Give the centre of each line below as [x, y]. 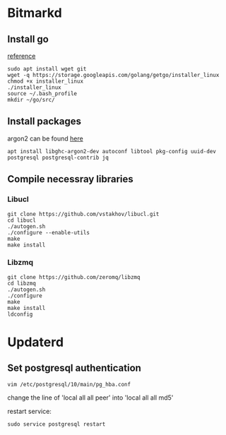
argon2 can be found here [45, 138]
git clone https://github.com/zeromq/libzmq [74, 277]
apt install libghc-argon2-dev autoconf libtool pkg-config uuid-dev [112, 151]
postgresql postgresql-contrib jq [58, 157]
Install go [28, 39]
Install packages [44, 121]
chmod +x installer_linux [45, 81]
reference [22, 56]
